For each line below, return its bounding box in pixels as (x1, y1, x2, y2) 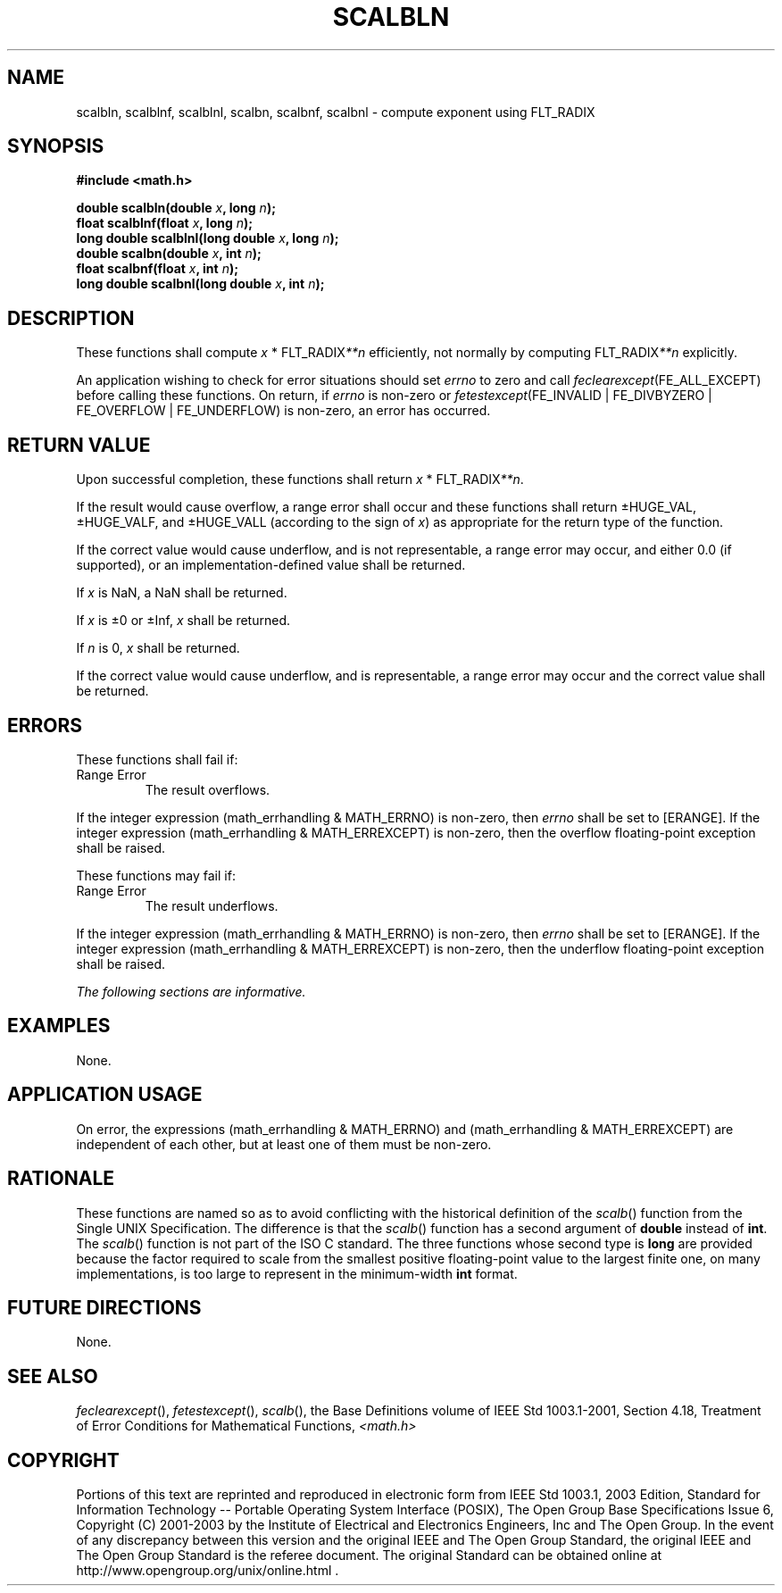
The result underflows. (145, 897, 279, 913)
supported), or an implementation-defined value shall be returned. (76, 557, 466, 573)
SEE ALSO (7, 1364, 98, 1388)
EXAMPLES (7, 1014, 111, 1038)
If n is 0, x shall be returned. (76, 640, 240, 656)
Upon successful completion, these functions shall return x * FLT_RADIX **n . (76, 471, 524, 488)
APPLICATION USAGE (7, 1083, 203, 1106)
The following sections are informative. (76, 983, 306, 999)
